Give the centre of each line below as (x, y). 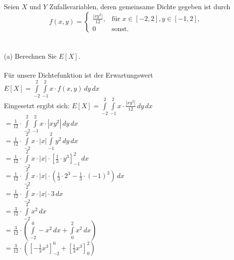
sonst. (120, 29)
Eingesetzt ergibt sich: (37, 105)
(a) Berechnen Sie (30, 56)
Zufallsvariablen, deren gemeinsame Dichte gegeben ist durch (140, 7)
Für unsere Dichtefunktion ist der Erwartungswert (79, 75)
